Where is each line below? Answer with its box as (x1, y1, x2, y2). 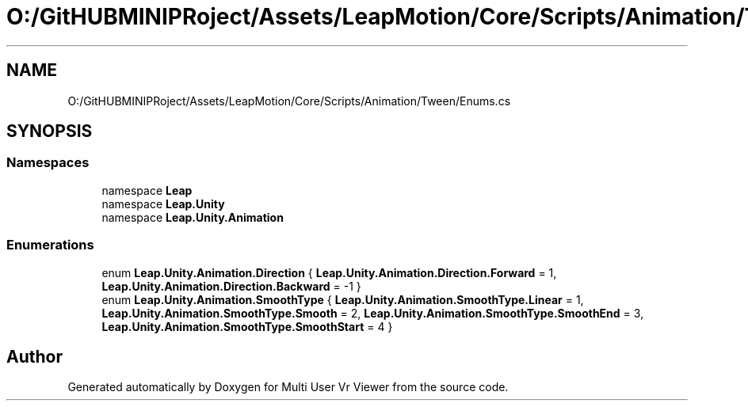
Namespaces (6, 154, 90, 171)
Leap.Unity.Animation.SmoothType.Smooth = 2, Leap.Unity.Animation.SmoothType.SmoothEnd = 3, (101, 306, 644, 320)
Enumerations (6, 237, 94, 253)
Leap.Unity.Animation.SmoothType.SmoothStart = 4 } (101, 319, 393, 333)
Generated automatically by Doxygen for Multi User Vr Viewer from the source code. (67, 380, 509, 394)
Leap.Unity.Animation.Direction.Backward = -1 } (101, 279, 361, 293)
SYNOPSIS (6, 121, 93, 142)
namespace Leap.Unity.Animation (101, 210, 284, 224)
